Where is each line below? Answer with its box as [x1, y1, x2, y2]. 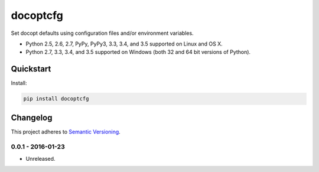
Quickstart [11, 64, 51, 74]
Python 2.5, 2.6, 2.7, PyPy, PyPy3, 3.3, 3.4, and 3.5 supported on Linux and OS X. [25, 40, 223, 47]
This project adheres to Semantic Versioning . [11, 128, 121, 135]
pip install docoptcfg [23, 95, 89, 102]
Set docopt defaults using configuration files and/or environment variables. [11, 30, 194, 37]
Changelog [11, 112, 53, 122]
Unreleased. [25, 155, 56, 162]
